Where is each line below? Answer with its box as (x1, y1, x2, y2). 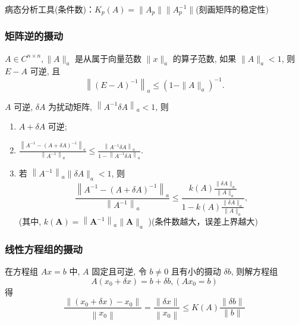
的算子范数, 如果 (172, 52, 237, 64)
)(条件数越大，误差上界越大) (148, 215, 258, 228)
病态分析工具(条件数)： (5, 3, 95, 15)
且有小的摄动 (171, 265, 221, 277)
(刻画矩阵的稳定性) (196, 3, 269, 15)
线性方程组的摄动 (5, 241, 83, 256)
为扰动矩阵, (48, 100, 92, 112)
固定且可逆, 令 (92, 265, 147, 277)
